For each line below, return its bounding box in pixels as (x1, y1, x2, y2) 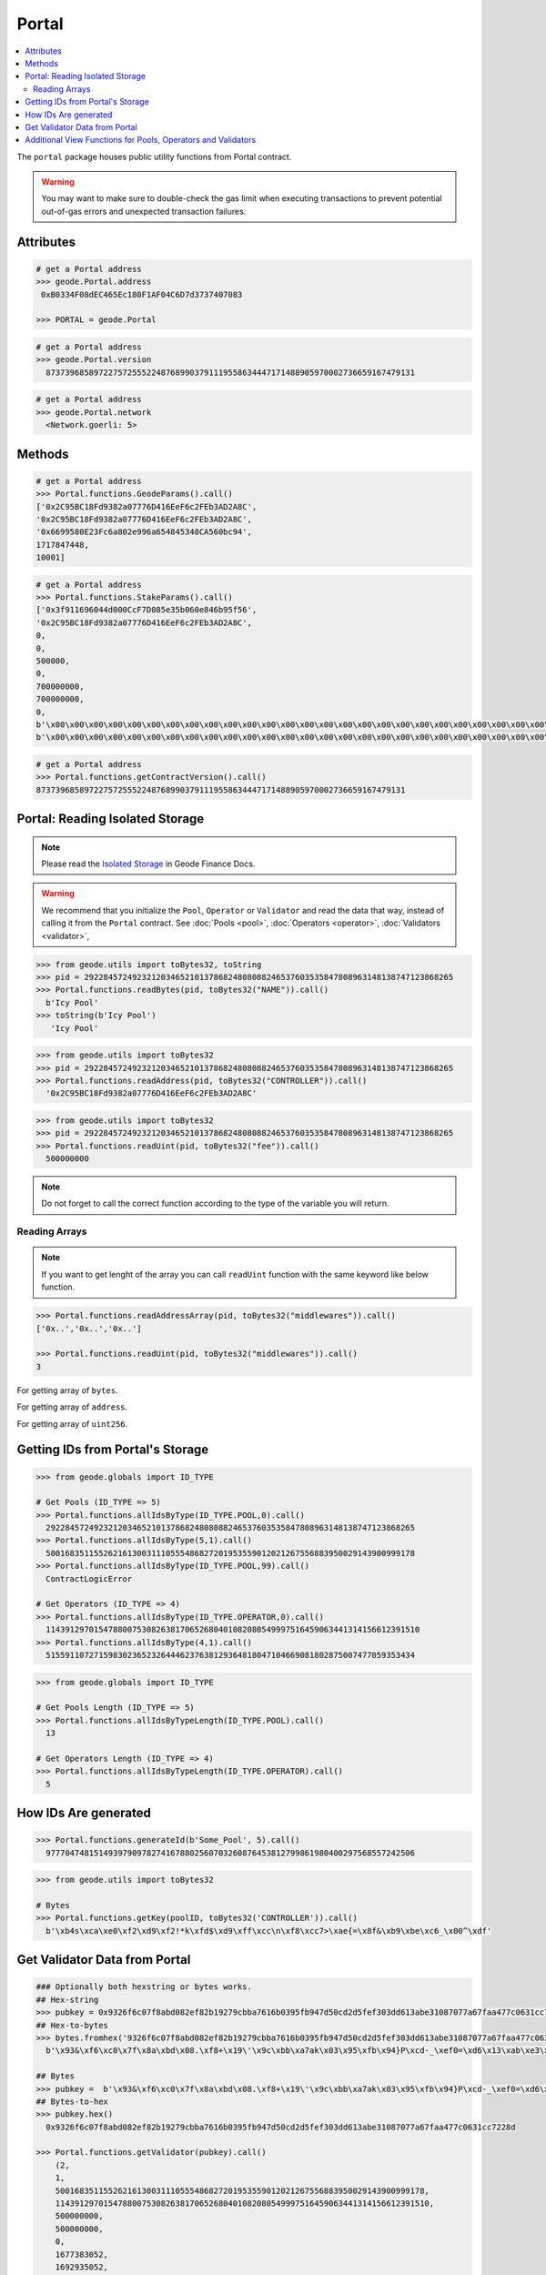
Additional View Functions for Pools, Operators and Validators (25, 135, 257, 146)
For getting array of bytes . (16, 1384, 118, 1396)
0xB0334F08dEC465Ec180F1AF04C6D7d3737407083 (41, 289, 243, 299)
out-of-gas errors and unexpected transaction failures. (41, 206, 247, 217)
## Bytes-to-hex (35, 2096, 109, 2107)
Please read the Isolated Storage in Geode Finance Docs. (41, 858, 256, 869)
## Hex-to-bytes (35, 2020, 109, 2030)
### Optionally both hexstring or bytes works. (35, 1982, 252, 1992)
